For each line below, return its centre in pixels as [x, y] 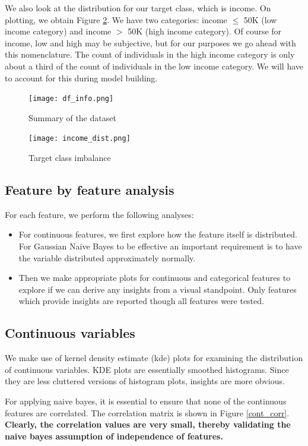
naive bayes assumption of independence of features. [114, 436]
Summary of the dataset [72, 117]
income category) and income [58, 31]
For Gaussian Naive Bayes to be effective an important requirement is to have [160, 246]
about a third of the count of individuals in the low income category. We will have [154, 66]
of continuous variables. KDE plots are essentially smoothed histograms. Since [147, 369]
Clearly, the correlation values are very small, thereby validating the [148, 424]
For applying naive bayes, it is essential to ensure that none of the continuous [146, 401]
